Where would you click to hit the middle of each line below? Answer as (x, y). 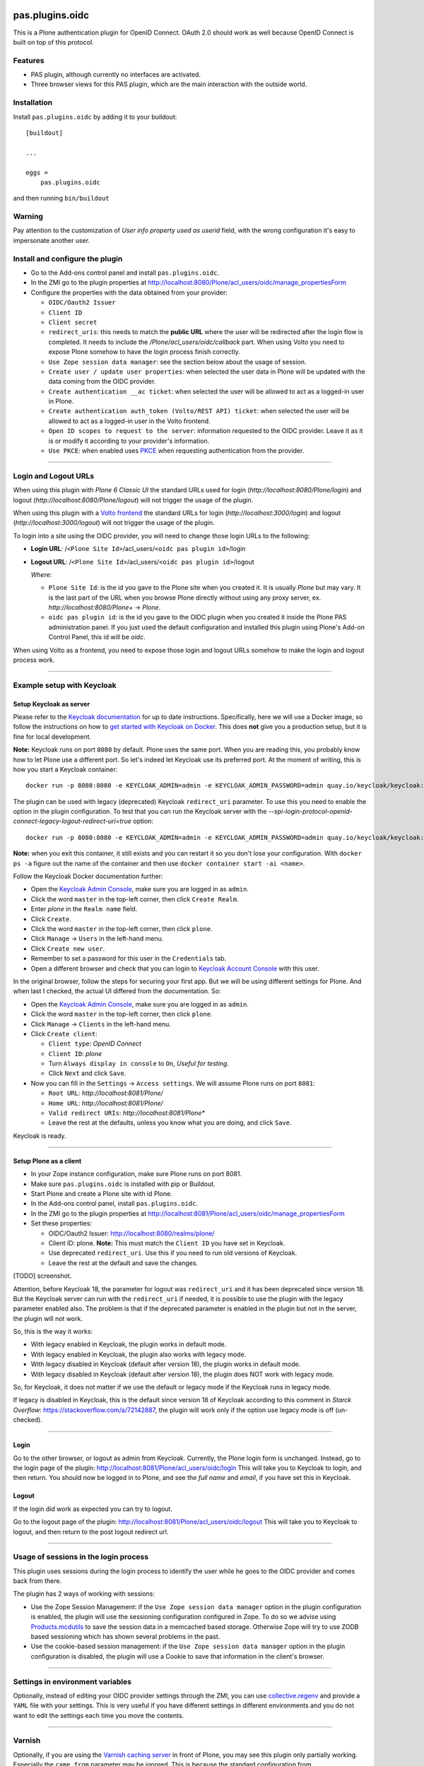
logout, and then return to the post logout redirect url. (91, 1531)
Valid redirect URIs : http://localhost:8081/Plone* (126, 1113)
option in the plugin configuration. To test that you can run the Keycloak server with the (140, 812)
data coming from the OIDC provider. (102, 381)
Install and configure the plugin (68, 259)
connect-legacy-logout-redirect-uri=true (72, 821)
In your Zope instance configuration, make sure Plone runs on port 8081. (136, 1174)
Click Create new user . (68, 948)
